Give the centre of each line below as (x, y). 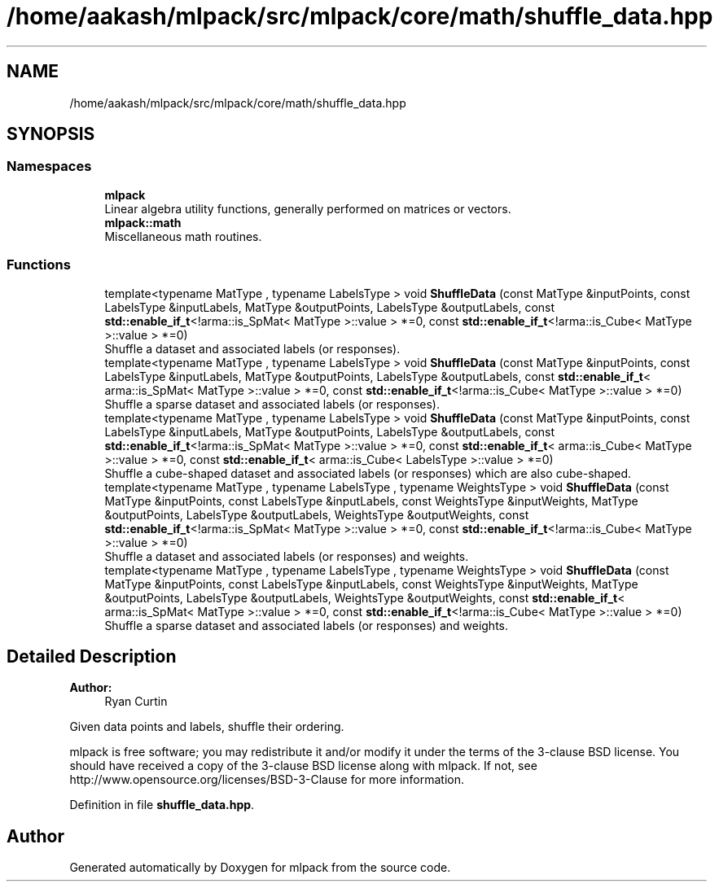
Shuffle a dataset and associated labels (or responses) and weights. (287, 556)
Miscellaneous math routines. (183, 236)
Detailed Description (92, 656)
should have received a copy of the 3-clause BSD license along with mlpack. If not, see (303, 766)
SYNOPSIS (51, 134)
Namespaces (49, 166)
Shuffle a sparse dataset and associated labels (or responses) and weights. (307, 625)
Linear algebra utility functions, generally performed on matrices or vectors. (308, 208)
